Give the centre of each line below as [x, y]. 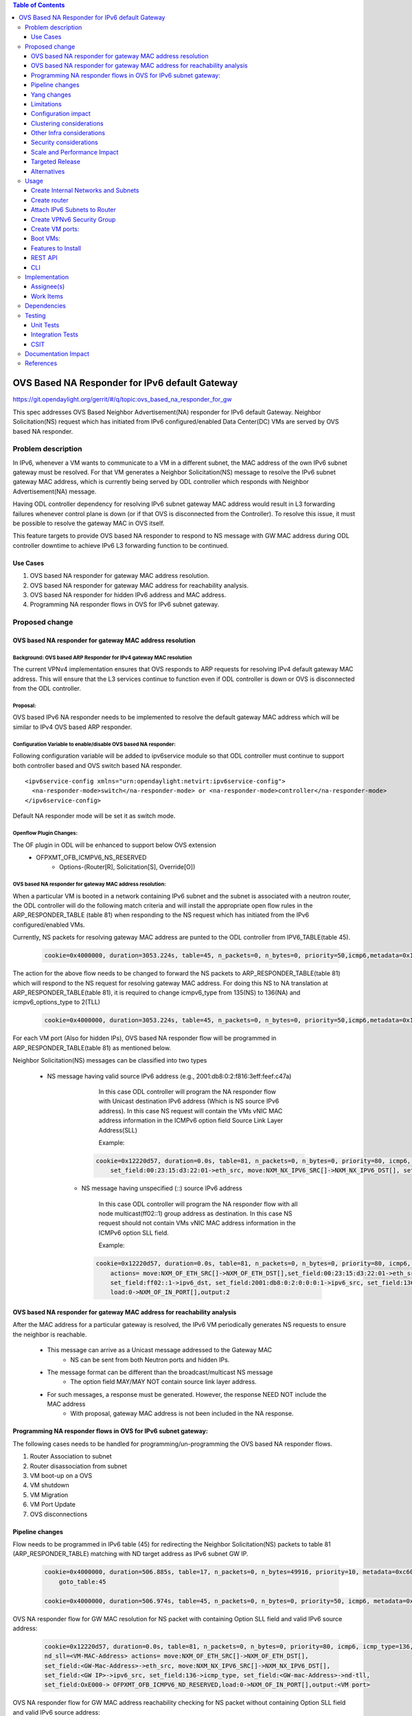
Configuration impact [61, 114]
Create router [50, 200]
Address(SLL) [118, 1130]
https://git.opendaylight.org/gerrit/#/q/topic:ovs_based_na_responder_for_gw [122, 399]
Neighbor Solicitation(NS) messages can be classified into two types [110, 1060]
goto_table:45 [82, 1581]
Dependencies [46, 306]
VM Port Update [53, 1505]
